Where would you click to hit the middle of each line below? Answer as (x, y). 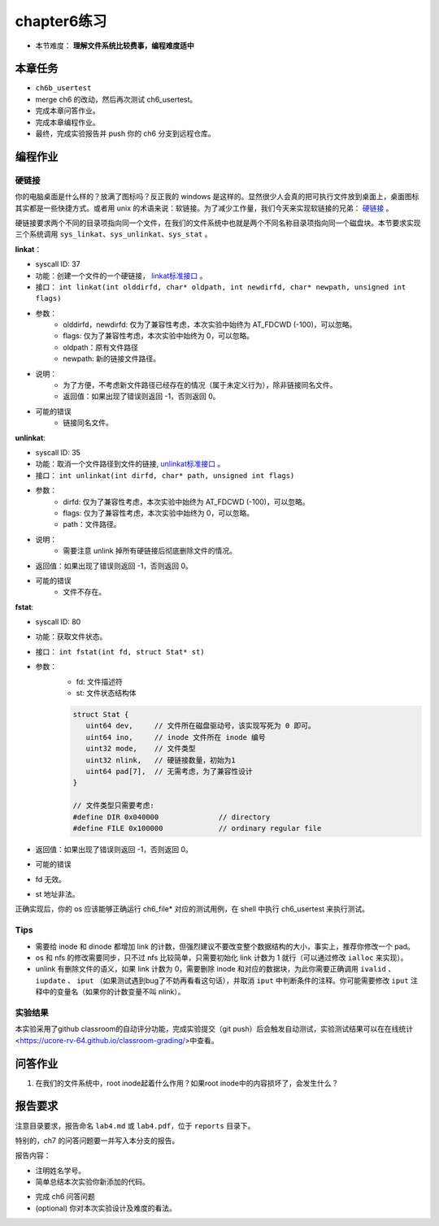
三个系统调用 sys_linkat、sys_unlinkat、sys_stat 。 (113, 234)
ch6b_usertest (63, 88)
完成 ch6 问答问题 (65, 1197)
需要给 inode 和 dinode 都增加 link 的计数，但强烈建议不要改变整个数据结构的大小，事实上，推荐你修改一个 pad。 (225, 946)
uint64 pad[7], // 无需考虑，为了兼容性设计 (170, 771)
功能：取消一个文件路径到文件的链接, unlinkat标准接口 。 (130, 464)
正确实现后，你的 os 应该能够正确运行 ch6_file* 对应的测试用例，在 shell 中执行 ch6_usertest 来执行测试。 (192, 909)
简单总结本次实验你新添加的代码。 (92, 1182)
